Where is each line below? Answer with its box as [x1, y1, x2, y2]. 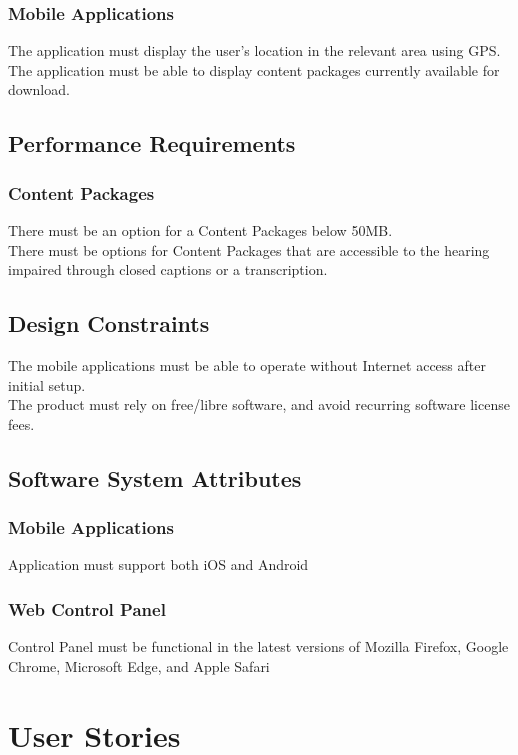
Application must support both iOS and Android [8, 554, 309, 575]
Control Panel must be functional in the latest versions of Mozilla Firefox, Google [8, 636, 509, 657]
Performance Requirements [8, 128, 296, 159]
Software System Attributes [8, 462, 302, 493]
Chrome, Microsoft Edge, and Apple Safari [8, 655, 270, 676]
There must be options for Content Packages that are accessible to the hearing [8, 239, 490, 260]
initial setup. [8, 374, 86, 395]
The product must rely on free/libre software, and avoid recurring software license [8, 394, 510, 415]
